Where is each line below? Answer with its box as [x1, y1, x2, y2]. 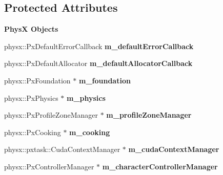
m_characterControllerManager [102, 161, 218, 171]
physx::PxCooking [4, 126, 61, 137]
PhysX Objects [4, 24, 58, 34]
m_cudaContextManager [128, 144, 219, 155]
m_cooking [69, 126, 110, 137]
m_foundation [78, 75, 131, 85]
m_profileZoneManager [106, 110, 192, 120]
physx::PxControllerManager [4, 161, 94, 171]
